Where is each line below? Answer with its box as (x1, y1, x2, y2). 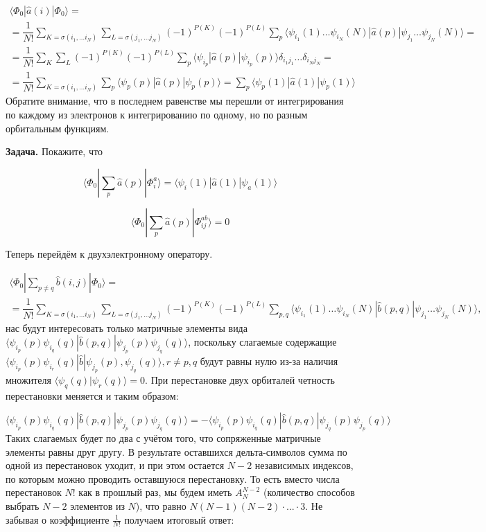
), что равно (135, 499, 186, 513)
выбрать (6, 499, 40, 513)
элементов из (70, 499, 125, 513)
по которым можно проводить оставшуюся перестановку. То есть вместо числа (6, 471, 340, 486)
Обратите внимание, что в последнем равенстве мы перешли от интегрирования (6, 94, 344, 108)
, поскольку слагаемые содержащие (188, 335, 337, 349)
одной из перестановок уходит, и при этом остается (6, 458, 225, 472)
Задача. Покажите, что (6, 144, 103, 159)
